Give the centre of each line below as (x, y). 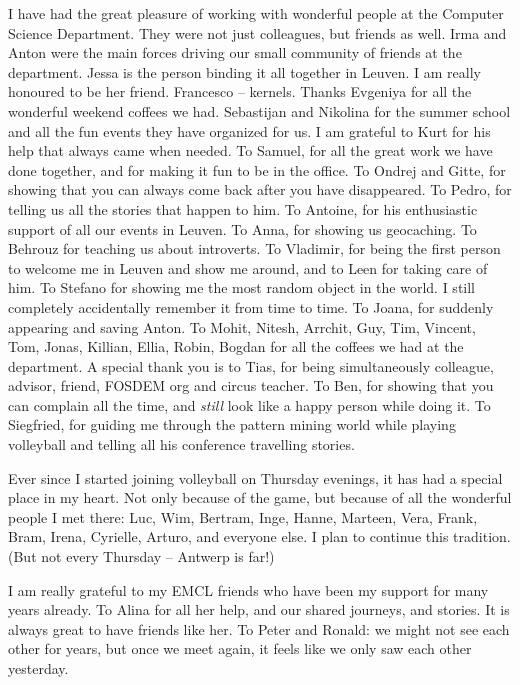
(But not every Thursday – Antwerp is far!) (141, 556)
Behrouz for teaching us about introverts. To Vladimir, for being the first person (254, 248)
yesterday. (38, 668)
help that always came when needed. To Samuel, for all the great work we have (250, 150)
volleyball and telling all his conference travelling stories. (181, 444)
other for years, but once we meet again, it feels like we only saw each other (240, 648)
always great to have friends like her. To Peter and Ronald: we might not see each (259, 628)
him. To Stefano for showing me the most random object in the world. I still (242, 287)
